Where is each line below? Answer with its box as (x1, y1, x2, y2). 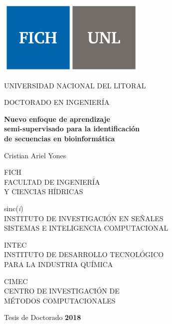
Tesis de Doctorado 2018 (4, 312, 81, 323)
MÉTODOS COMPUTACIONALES (4, 295, 116, 306)
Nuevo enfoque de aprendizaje (4, 113, 110, 124)
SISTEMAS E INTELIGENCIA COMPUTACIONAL (4, 223, 169, 233)
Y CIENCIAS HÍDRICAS (4, 186, 83, 197)
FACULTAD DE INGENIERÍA (4, 176, 100, 187)
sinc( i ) (4, 203, 23, 213)
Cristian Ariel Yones (4, 150, 66, 160)
